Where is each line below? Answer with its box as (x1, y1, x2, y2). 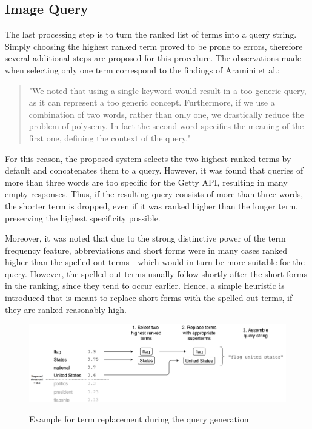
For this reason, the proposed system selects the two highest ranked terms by (5, 152, 291, 164)
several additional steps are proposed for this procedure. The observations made (5, 52, 302, 64)
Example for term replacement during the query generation (29, 413, 249, 425)
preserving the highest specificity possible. (5, 211, 161, 224)
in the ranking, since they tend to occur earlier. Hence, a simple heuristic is (5, 279, 285, 292)
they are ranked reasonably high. (5, 303, 127, 316)
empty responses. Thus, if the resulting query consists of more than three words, (5, 187, 304, 200)
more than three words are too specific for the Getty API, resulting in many (5, 175, 288, 188)
